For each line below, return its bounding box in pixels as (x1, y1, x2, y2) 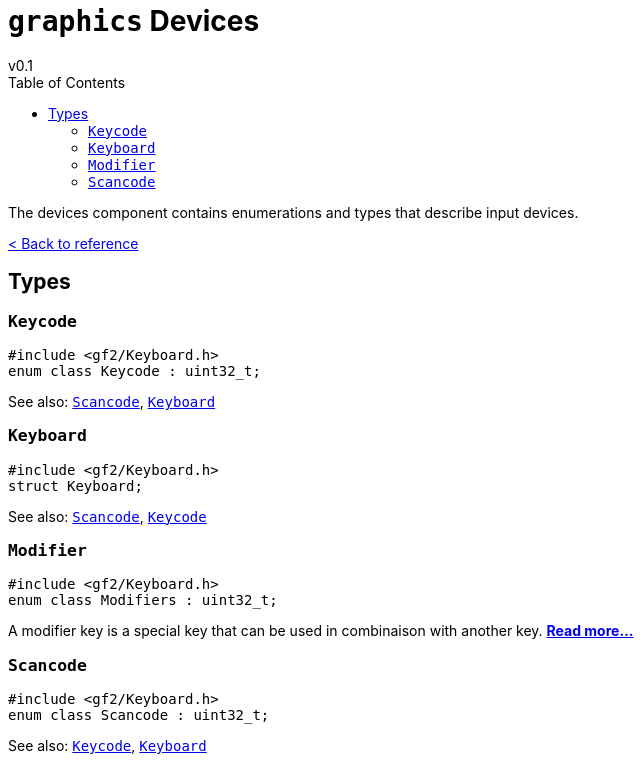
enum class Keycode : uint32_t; (8, 362, 261, 379)
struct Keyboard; (8, 477, 143, 494)
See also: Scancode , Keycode (8, 507, 207, 525)
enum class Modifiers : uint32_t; (8, 592, 278, 609)
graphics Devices (8, 4, 260, 38)
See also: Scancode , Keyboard (8, 392, 216, 410)
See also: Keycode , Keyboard (8, 737, 207, 755)
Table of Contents (8, 73, 126, 91)
